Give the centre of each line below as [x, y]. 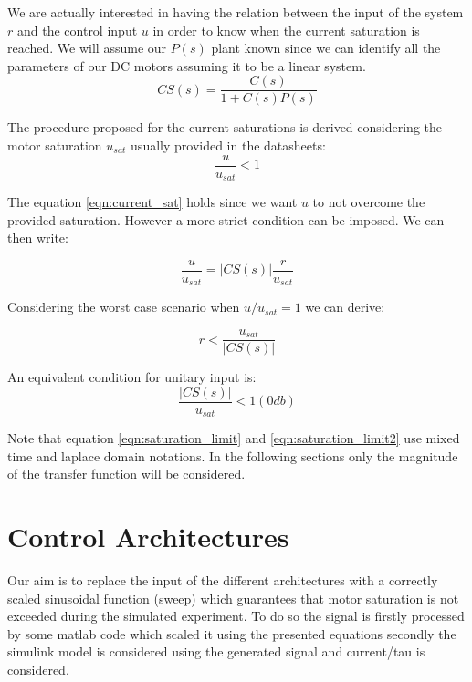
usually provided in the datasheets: [228, 145]
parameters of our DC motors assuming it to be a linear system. [187, 65]
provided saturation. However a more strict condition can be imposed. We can [226, 219]
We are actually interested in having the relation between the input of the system [236, 12]
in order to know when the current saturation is [286, 30]
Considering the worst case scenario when [124, 307]
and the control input [77, 30]
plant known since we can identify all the [326, 48]
